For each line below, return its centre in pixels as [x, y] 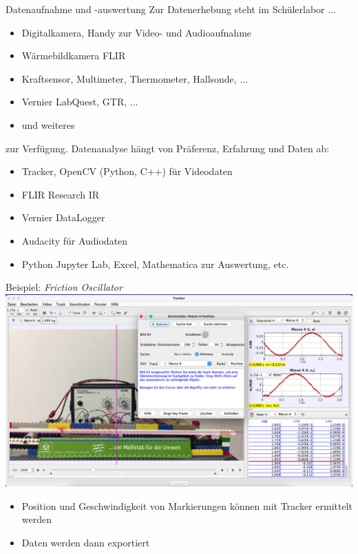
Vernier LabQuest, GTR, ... [80, 102]
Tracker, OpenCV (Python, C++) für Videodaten [127, 171]
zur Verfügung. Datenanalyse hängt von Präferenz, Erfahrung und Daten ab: [168, 148]
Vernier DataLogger [63, 217]
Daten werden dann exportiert [86, 543]
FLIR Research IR [61, 194]
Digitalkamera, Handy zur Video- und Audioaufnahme [137, 32]
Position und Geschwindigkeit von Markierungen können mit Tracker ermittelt [187, 505]
